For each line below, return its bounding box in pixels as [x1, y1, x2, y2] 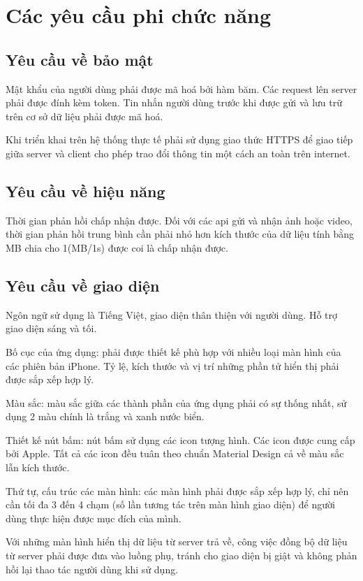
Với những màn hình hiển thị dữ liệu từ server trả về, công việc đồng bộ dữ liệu [6, 534, 348, 549]
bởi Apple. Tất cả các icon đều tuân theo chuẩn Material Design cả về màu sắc [6, 446, 344, 461]
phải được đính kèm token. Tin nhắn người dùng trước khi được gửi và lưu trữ [6, 95, 343, 110]
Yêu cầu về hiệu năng [6, 180, 165, 201]
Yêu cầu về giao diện [6, 274, 160, 296]
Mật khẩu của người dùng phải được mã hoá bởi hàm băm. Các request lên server [6, 81, 357, 96]
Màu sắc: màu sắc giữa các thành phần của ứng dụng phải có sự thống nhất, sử [6, 395, 347, 410]
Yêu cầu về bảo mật [6, 48, 154, 70]
